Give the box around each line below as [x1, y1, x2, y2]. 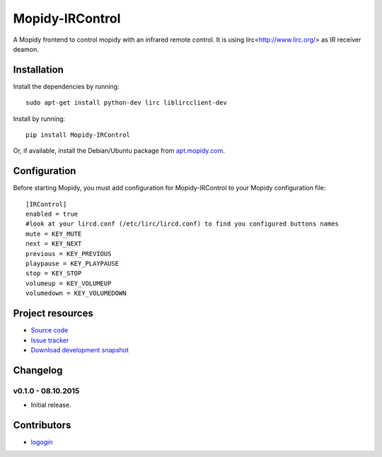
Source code [30, 326, 69, 335]
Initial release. [30, 400, 71, 410]
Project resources [13, 308, 93, 320]
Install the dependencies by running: [13, 82, 120, 91]
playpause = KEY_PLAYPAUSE [25, 260, 120, 268]
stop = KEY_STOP [25, 270, 82, 277]
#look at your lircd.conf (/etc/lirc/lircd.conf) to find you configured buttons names [25, 220, 340, 228]
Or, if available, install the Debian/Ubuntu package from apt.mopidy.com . [13, 146, 226, 155]
